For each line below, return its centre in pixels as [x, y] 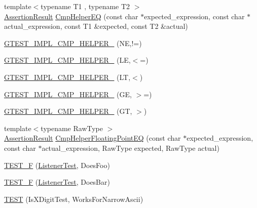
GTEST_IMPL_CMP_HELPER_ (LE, [67, 60]
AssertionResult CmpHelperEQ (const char [71, 16]
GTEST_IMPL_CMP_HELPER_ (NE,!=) [73, 43]
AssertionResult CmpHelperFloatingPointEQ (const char [93, 138]
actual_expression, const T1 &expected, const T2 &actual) [96, 26]
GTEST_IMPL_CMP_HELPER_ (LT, [67, 77]
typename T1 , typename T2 [85, 6]
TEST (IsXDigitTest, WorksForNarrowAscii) [74, 199]
